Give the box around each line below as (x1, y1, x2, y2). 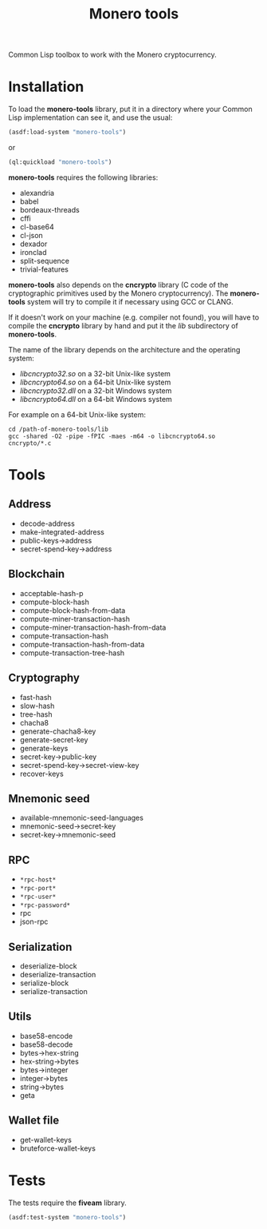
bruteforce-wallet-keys (19, 1143, 96, 1153)
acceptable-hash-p (19, 588, 84, 598)
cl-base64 (19, 221, 54, 232)
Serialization (8, 940, 73, 953)
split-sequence (19, 256, 70, 265)
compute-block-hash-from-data (19, 605, 126, 615)
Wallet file (8, 1114, 60, 1128)
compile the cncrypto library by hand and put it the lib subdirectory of (8, 320, 239, 330)
